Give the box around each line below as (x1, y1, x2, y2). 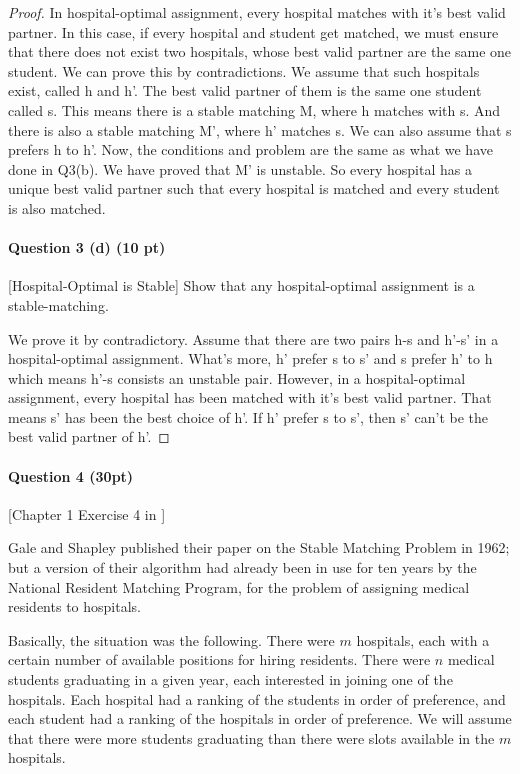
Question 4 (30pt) (8, 465, 134, 486)
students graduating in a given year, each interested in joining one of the (8, 669, 453, 690)
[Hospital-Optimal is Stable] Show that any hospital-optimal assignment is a (8, 275, 475, 296)
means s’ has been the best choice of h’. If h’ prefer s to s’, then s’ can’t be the (8, 406, 489, 427)
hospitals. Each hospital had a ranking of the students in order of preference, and (8, 688, 506, 709)
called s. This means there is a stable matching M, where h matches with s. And (8, 99, 501, 120)
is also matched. (8, 197, 106, 218)
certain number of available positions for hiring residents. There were (8, 649, 431, 670)
